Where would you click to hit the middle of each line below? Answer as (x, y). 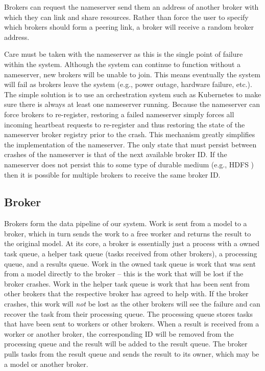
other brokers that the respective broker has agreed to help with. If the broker (126, 293)
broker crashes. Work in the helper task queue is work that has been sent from (127, 283)
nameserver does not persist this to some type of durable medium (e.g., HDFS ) (129, 164)
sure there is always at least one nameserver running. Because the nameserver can (132, 104)
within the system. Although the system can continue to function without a (123, 64)
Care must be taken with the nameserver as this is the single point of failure (124, 54)
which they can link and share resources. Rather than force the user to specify (126, 17)
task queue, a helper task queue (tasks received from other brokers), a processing (131, 254)
